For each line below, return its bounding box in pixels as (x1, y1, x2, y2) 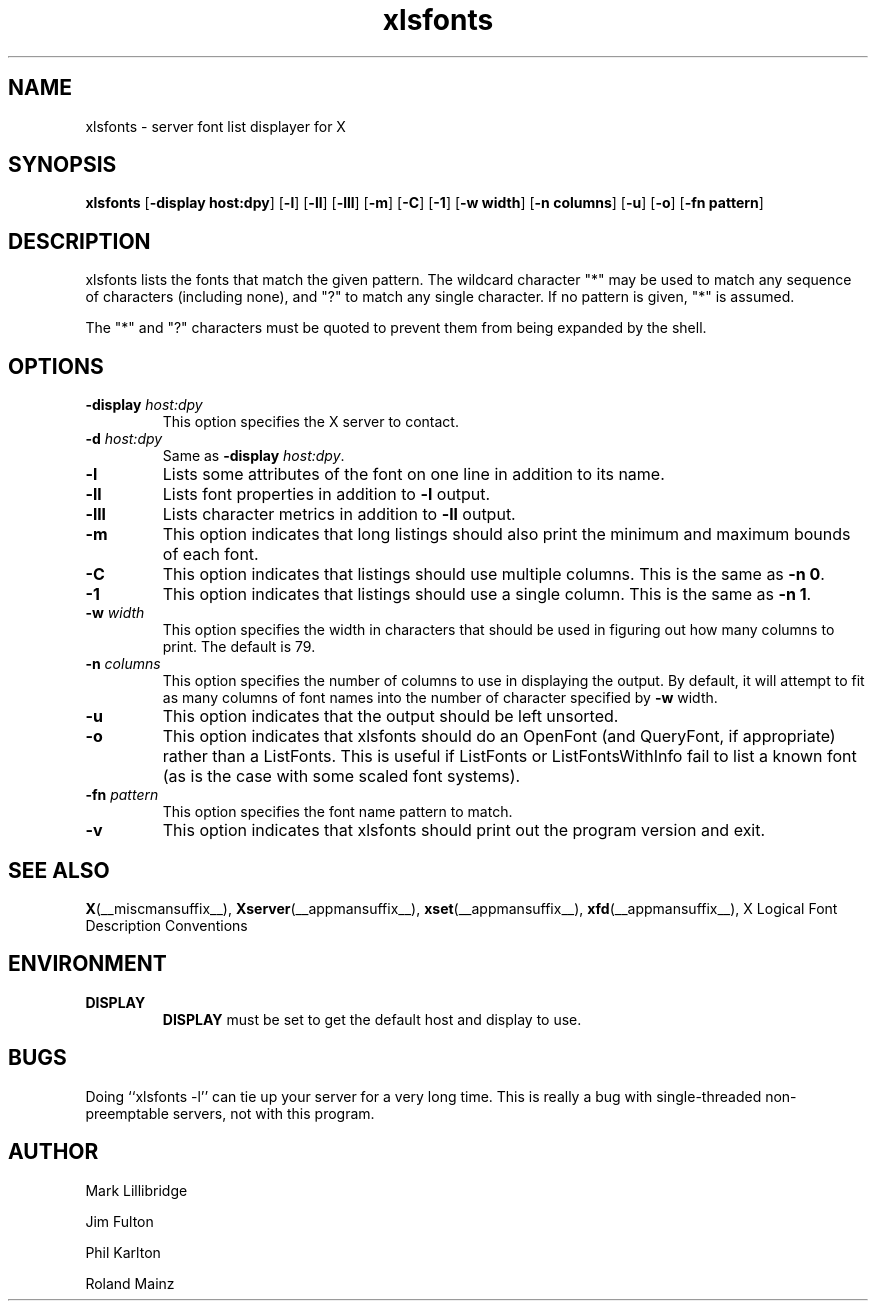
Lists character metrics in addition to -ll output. (162, 504, 516, 525)
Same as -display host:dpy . (162, 447, 345, 465)
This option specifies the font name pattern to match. (162, 803, 513, 821)
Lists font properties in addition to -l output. (162, 484, 491, 505)
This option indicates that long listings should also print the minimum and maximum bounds (162, 524, 851, 545)
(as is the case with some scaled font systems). (162, 766, 521, 787)
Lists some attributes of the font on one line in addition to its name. (162, 464, 665, 485)
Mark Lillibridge (85, 1181, 188, 1199)
